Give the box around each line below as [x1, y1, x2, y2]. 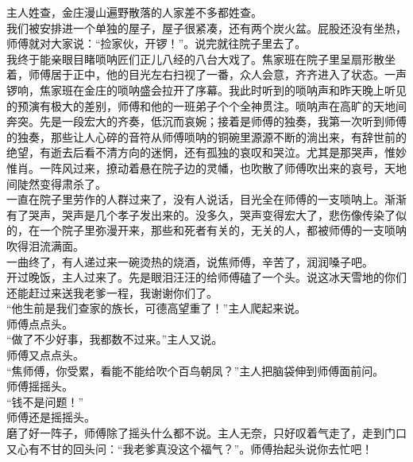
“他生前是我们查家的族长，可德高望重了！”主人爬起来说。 [6, 300, 307, 316]
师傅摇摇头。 [6, 378, 73, 394]
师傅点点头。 [6, 315, 73, 332]
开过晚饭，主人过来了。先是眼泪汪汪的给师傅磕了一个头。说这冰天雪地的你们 [6, 269, 407, 285]
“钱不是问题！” [6, 393, 84, 410]
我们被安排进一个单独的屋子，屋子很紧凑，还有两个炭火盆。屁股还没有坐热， [6, 19, 407, 36]
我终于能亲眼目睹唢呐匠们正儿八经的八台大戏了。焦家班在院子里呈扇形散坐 [6, 50, 396, 67]
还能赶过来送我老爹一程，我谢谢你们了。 [6, 284, 218, 301]
